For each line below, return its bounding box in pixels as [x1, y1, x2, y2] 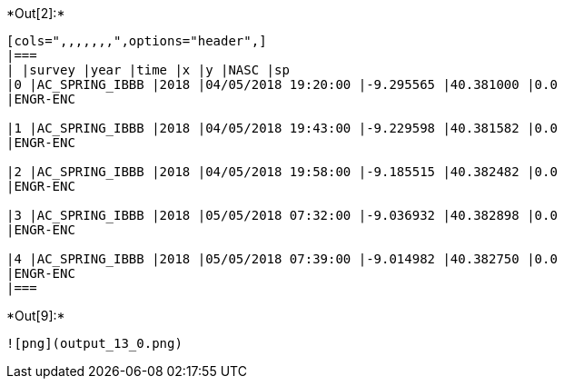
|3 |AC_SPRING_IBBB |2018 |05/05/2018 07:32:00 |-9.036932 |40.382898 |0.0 [6, 208, 558, 223]
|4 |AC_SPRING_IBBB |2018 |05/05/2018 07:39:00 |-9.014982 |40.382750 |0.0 [6, 252, 558, 266]
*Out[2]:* [6, 5, 65, 21]
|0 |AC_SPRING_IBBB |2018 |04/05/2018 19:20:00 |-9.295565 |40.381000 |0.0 [6, 77, 558, 92]
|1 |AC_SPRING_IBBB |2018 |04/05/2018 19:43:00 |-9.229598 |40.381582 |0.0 [6, 121, 558, 135]
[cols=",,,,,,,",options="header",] [6, 34, 267, 48]
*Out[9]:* [6, 308, 65, 323]
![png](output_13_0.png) [6, 336, 183, 351]
